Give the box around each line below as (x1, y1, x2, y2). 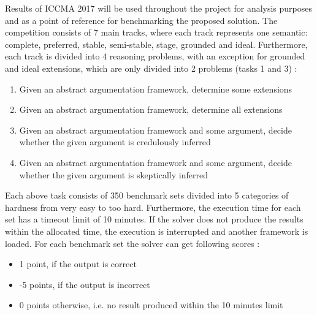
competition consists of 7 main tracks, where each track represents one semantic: (5, 26, 308, 39)
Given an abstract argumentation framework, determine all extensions (19, 103, 283, 116)
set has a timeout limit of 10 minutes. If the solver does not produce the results (5, 213, 304, 226)
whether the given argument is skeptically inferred (19, 168, 208, 181)
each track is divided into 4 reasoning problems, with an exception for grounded (5, 50, 305, 63)
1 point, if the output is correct (19, 257, 137, 270)
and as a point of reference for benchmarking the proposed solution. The (5, 13, 278, 26)
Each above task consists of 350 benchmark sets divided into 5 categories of (5, 189, 289, 202)
